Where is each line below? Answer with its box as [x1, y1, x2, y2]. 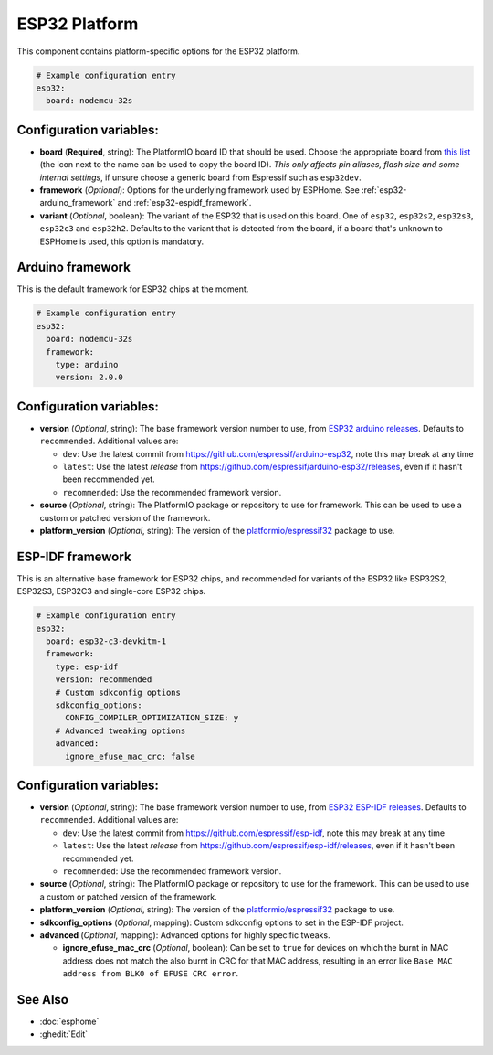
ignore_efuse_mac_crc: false [65, 751, 195, 762]
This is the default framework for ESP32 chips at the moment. [16, 283, 249, 294]
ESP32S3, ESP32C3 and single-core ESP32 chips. [16, 586, 206, 597]
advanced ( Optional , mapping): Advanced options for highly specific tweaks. [39, 930, 330, 941]
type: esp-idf [55, 661, 119, 672]
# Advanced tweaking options [55, 725, 186, 736]
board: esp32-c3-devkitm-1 [46, 636, 167, 646]
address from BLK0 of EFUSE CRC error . [62, 968, 239, 979]
